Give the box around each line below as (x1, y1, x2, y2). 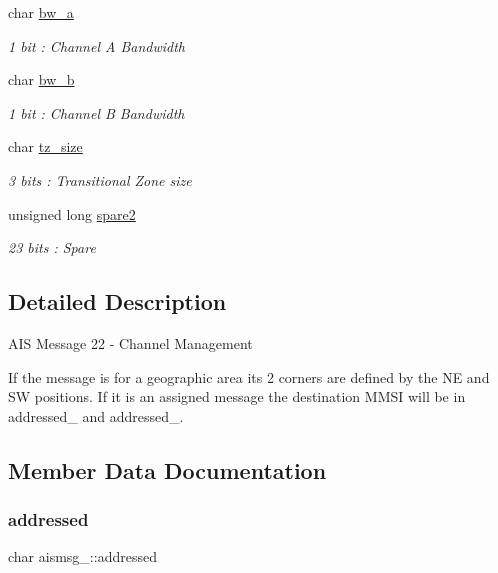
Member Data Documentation (8, 454, 327, 485)
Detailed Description (8, 286, 227, 317)
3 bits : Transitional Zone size (8, 169, 192, 190)
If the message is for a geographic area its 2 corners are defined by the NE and (8, 366, 490, 387)
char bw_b (8, 69, 75, 90)
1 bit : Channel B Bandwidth (8, 102, 185, 123)
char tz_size (8, 136, 83, 157)
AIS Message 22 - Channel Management (8, 332, 253, 353)
